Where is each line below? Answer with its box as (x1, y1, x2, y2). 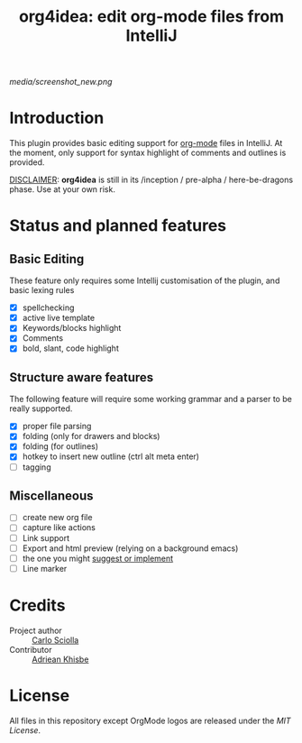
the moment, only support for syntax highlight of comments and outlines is (9, 147, 287, 159)
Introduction (9, 108, 105, 128)
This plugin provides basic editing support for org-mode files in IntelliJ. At (9, 138, 283, 149)
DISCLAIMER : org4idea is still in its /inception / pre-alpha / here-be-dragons (9, 174, 294, 186)
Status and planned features (9, 216, 227, 236)
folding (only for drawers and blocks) (22, 431, 160, 442)
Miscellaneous (9, 488, 94, 503)
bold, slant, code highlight (22, 343, 119, 353)
